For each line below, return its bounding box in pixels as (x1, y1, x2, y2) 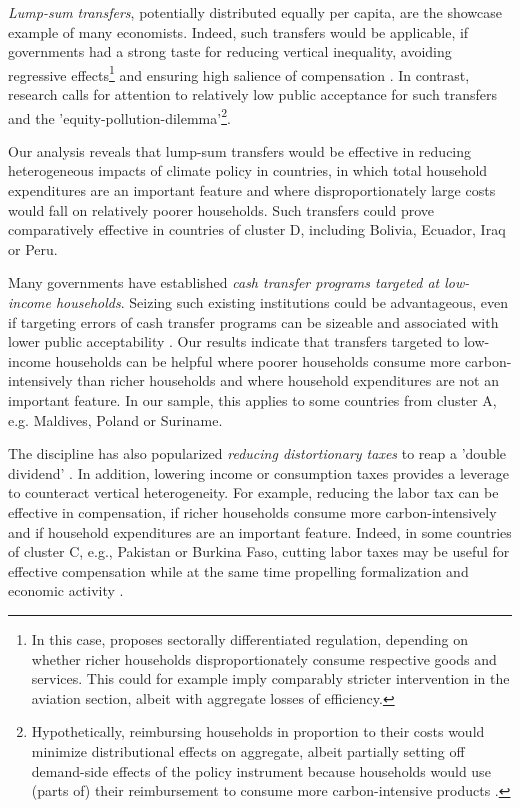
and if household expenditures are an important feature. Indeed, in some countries (8, 521, 512, 542)
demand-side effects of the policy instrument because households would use (31, 760, 491, 781)
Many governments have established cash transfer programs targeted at (8, 272, 440, 293)
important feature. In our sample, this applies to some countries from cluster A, (8, 390, 497, 410)
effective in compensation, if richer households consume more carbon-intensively (8, 501, 497, 522)
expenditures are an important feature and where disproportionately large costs (8, 180, 496, 201)
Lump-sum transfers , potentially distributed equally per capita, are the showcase (8, 2, 502, 22)
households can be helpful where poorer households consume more (55, 350, 461, 371)
